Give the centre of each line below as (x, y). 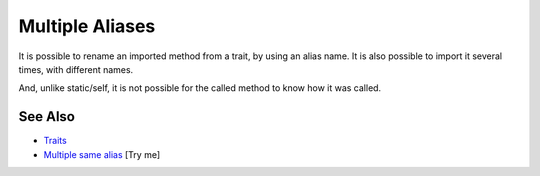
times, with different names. (76, 69)
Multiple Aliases (87, 26)
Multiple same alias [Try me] (102, 154)
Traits (55, 141)
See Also (46, 116)
